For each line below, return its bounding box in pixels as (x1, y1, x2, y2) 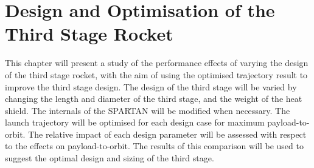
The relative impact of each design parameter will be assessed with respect (28, 127, 307, 140)
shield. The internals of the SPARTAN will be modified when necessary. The (5, 104, 290, 116)
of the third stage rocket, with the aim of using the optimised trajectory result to (5, 68, 308, 81)
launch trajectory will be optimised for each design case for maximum (5, 116, 265, 129)
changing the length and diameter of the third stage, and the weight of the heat (5, 92, 302, 105)
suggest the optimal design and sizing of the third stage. (5, 152, 214, 164)
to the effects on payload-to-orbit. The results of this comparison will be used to (5, 139, 304, 152)
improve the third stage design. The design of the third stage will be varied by (5, 80, 297, 93)
